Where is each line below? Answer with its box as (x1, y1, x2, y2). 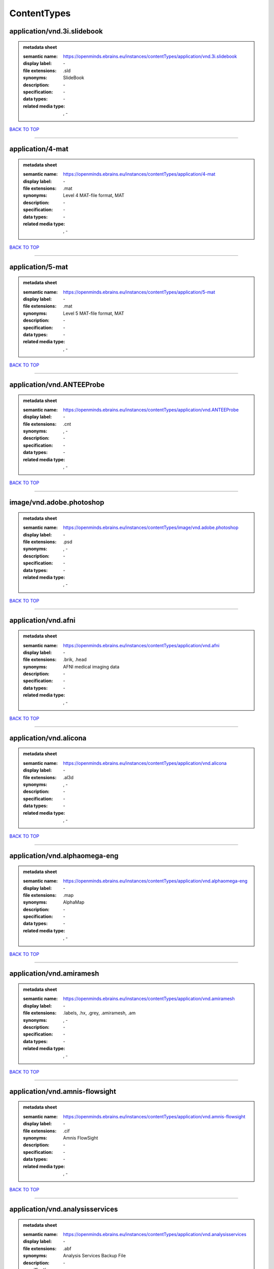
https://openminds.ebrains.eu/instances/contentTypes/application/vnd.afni (63, 642, 220, 648)
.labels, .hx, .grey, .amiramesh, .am (63, 1010, 136, 1016)
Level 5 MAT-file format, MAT (63, 310, 124, 316)
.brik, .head (63, 656, 87, 662)
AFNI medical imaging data (63, 663, 120, 670)
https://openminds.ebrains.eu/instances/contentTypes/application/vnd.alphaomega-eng (63, 878, 248, 884)
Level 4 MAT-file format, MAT (63, 192, 124, 198)
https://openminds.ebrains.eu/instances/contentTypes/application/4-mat (63, 171, 216, 177)
